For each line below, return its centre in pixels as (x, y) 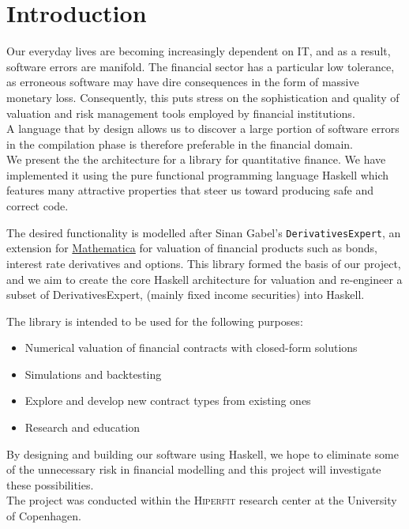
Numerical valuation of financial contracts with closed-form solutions (191, 348)
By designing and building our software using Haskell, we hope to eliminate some (203, 453)
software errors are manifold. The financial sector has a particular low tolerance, (201, 66)
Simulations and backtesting (93, 374)
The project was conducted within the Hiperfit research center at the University (202, 500)
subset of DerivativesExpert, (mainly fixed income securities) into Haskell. (186, 295)
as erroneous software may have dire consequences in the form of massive (183, 82)
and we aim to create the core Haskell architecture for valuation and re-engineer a (204, 279)
